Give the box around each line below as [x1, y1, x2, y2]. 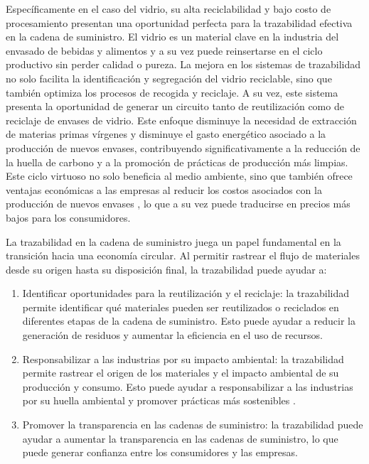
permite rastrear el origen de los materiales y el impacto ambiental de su [22, 365, 339, 380]
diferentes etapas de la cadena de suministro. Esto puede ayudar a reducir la [22, 313, 356, 328]
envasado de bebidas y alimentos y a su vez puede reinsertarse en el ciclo [6, 43, 323, 58]
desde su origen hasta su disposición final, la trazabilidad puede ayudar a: [6, 261, 327, 276]
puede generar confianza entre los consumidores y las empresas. [22, 445, 298, 460]
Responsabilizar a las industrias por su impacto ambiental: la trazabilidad [22, 351, 344, 366]
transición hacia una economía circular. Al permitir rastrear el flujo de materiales [6, 248, 360, 263]
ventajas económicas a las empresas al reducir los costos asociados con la [6, 182, 322, 197]
